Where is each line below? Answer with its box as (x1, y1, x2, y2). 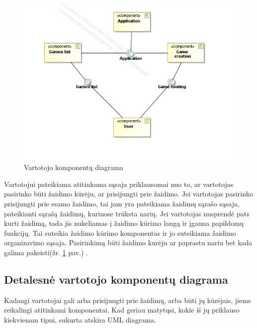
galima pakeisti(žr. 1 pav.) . (4, 247, 88, 257)
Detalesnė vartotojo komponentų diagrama (4, 271, 228, 287)
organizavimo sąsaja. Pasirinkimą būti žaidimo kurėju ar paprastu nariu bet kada (4, 237, 253, 248)
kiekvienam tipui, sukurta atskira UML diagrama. (4, 314, 156, 325)
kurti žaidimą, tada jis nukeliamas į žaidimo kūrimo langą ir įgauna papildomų (4, 218, 244, 228)
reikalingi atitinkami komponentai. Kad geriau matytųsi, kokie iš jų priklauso (4, 305, 240, 315)
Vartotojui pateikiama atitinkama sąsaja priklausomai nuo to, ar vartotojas (4, 178, 234, 189)
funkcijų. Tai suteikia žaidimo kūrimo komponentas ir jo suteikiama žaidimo (4, 227, 236, 238)
